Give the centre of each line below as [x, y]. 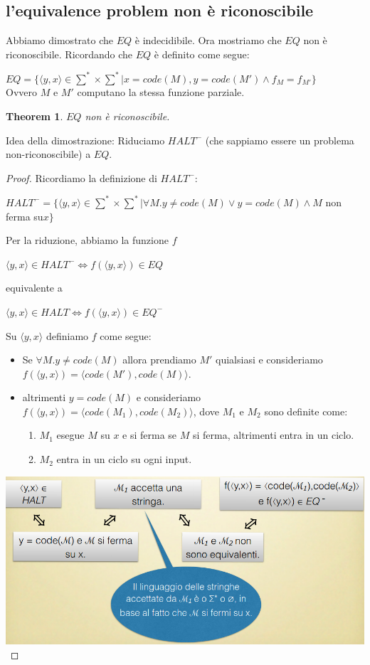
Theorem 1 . [35, 116]
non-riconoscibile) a [48, 154]
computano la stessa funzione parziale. [161, 92]
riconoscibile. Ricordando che [69, 54]
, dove [206, 411]
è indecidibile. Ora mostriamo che [208, 40]
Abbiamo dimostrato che [60, 40]
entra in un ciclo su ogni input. [124, 459]
